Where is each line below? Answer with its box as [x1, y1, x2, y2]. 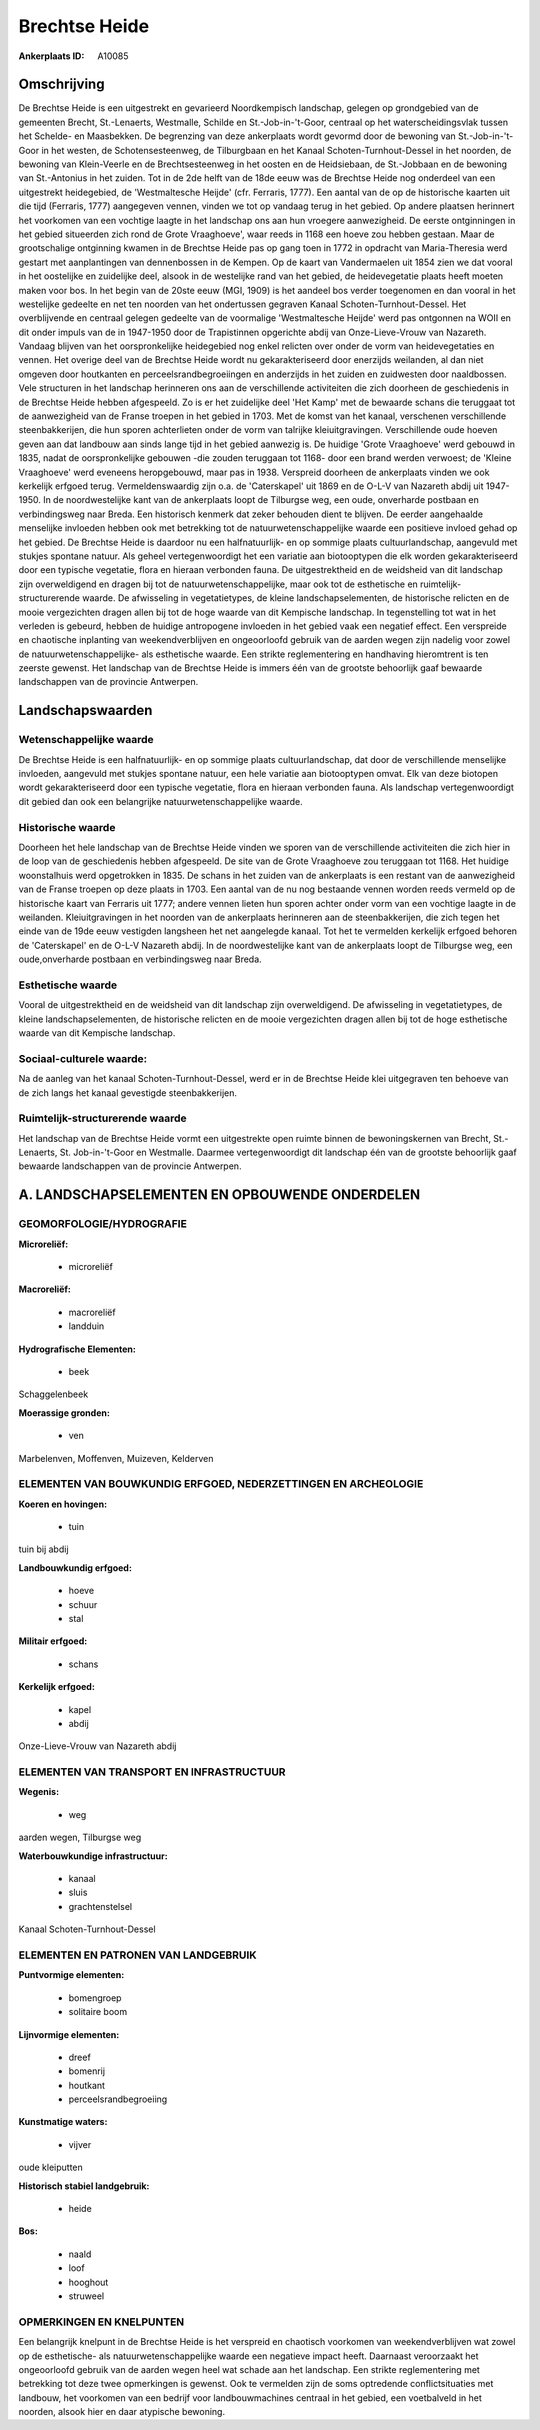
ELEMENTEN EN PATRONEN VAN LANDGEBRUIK [18, 1948, 257, 1962]
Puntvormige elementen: [18, 1969, 125, 1981]
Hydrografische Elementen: [18, 1343, 137, 1355]
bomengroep [68, 1991, 122, 2004]
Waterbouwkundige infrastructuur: [18, 1850, 169, 1862]
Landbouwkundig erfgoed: [18, 1561, 132, 1574]
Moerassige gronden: [18, 1406, 110, 1419]
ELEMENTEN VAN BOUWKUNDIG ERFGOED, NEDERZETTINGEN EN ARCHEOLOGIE [18, 1477, 424, 1491]
